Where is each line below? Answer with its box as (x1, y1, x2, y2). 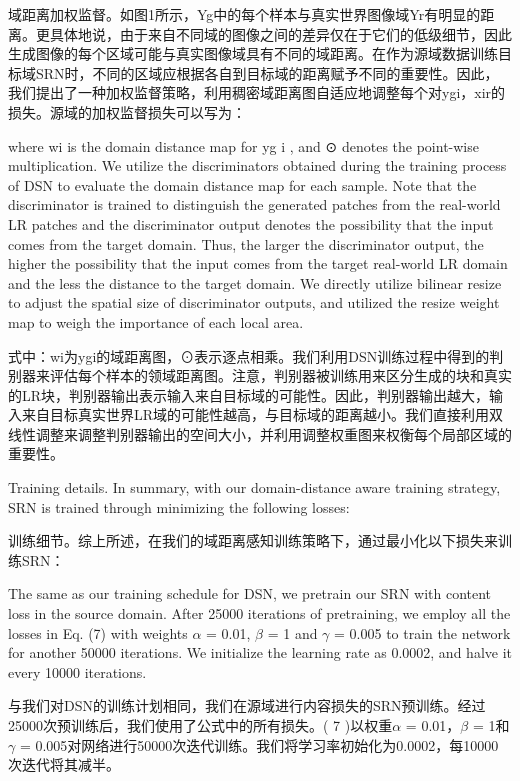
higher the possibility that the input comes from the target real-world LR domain (8, 253, 508, 274)
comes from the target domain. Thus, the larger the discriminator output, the (8, 233, 484, 254)
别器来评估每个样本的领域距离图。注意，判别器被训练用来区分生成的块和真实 (8, 365, 512, 386)
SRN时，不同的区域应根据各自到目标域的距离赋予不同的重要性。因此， (35, 62, 499, 83)
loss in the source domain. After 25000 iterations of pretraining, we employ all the (8, 603, 511, 624)
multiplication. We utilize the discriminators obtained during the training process (8, 155, 507, 176)
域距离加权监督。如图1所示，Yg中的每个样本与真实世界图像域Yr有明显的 (8, 4, 481, 24)
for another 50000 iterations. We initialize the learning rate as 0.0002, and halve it (8, 642, 512, 663)
